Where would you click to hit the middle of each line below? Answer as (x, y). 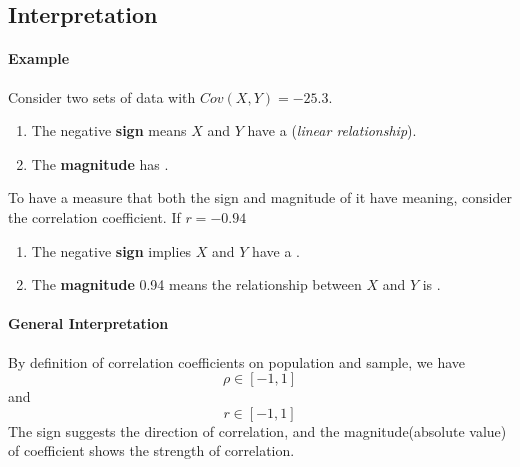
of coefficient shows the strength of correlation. (151, 450)
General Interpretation (88, 323)
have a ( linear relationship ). (332, 130)
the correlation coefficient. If (94, 216)
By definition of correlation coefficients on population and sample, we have (236, 361)
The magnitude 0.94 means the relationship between (196, 284)
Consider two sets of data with (102, 96)
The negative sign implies (111, 250)
